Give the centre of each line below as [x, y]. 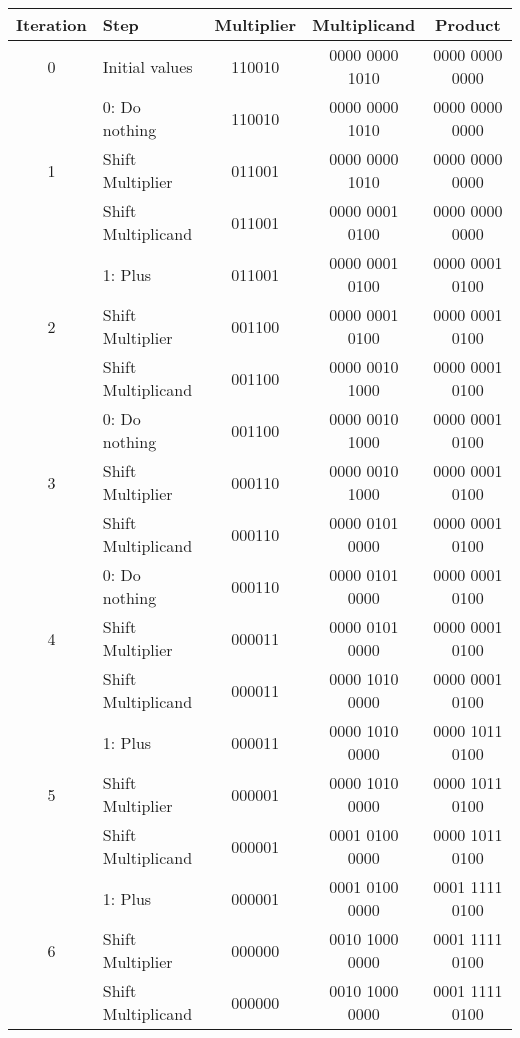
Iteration [51, 24]
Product [467, 24]
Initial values [147, 66]
